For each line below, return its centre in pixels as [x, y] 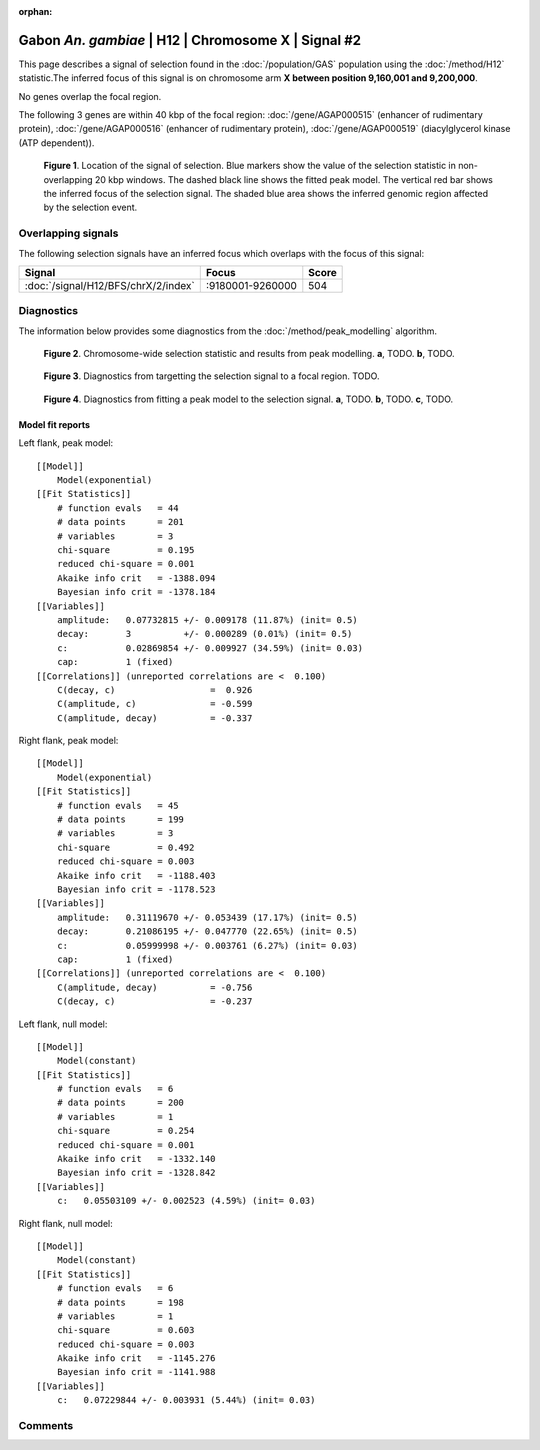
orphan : [35, 11]
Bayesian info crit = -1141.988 [136, 1372]
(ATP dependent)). [56, 142]
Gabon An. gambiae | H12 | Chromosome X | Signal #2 [190, 40]
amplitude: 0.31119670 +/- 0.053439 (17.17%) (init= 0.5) [207, 917]
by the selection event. [90, 207]
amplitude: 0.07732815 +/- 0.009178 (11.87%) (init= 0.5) [207, 619]
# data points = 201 [120, 522]
